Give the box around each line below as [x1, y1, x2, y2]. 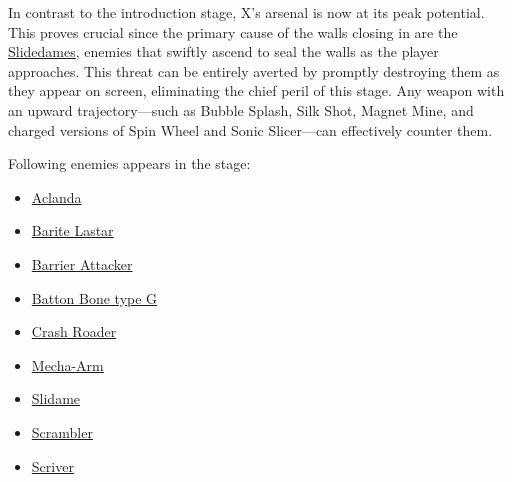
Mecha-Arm [31, 354, 104, 375]
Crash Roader [31, 321, 117, 342]
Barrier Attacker [31, 253, 133, 274]
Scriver [31, 455, 74, 476]
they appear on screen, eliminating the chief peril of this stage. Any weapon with [8, 80, 505, 101]
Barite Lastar [31, 220, 114, 241]
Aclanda [31, 186, 82, 207]
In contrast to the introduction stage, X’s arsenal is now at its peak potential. [8, 2, 485, 22]
